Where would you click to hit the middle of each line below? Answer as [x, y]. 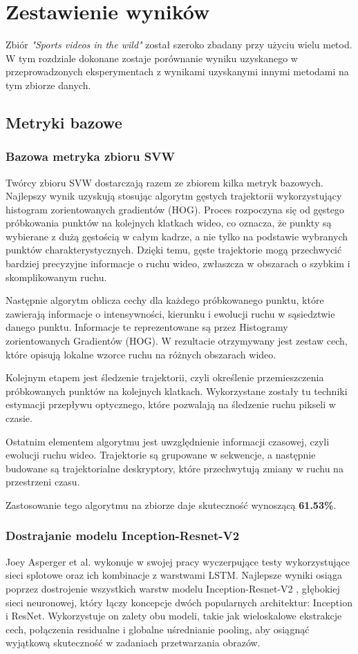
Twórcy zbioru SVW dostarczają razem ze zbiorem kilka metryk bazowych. [164, 182]
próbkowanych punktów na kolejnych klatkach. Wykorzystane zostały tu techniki [177, 391]
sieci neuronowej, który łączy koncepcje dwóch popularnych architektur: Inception [179, 602]
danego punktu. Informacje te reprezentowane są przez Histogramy [147, 327]
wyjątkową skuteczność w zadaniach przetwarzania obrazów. [133, 643]
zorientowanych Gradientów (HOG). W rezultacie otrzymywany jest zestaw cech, [177, 341]
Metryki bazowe [64, 122]
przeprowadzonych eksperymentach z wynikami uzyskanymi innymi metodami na [177, 71]
